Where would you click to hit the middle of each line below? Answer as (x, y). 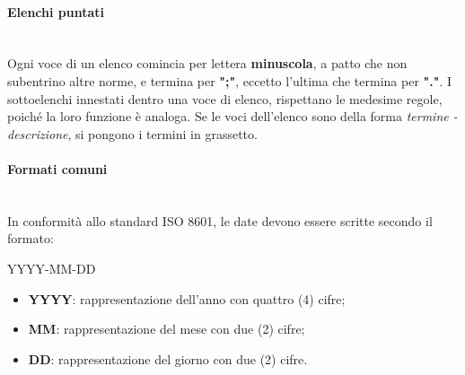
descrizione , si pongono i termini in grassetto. (132, 133)
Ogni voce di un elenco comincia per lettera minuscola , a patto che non (207, 63)
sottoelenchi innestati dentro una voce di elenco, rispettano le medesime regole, (225, 98)
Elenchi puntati (56, 11)
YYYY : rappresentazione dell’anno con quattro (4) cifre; (187, 298)
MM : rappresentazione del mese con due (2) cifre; (167, 329)
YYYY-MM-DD (52, 268)
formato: (31, 238)
